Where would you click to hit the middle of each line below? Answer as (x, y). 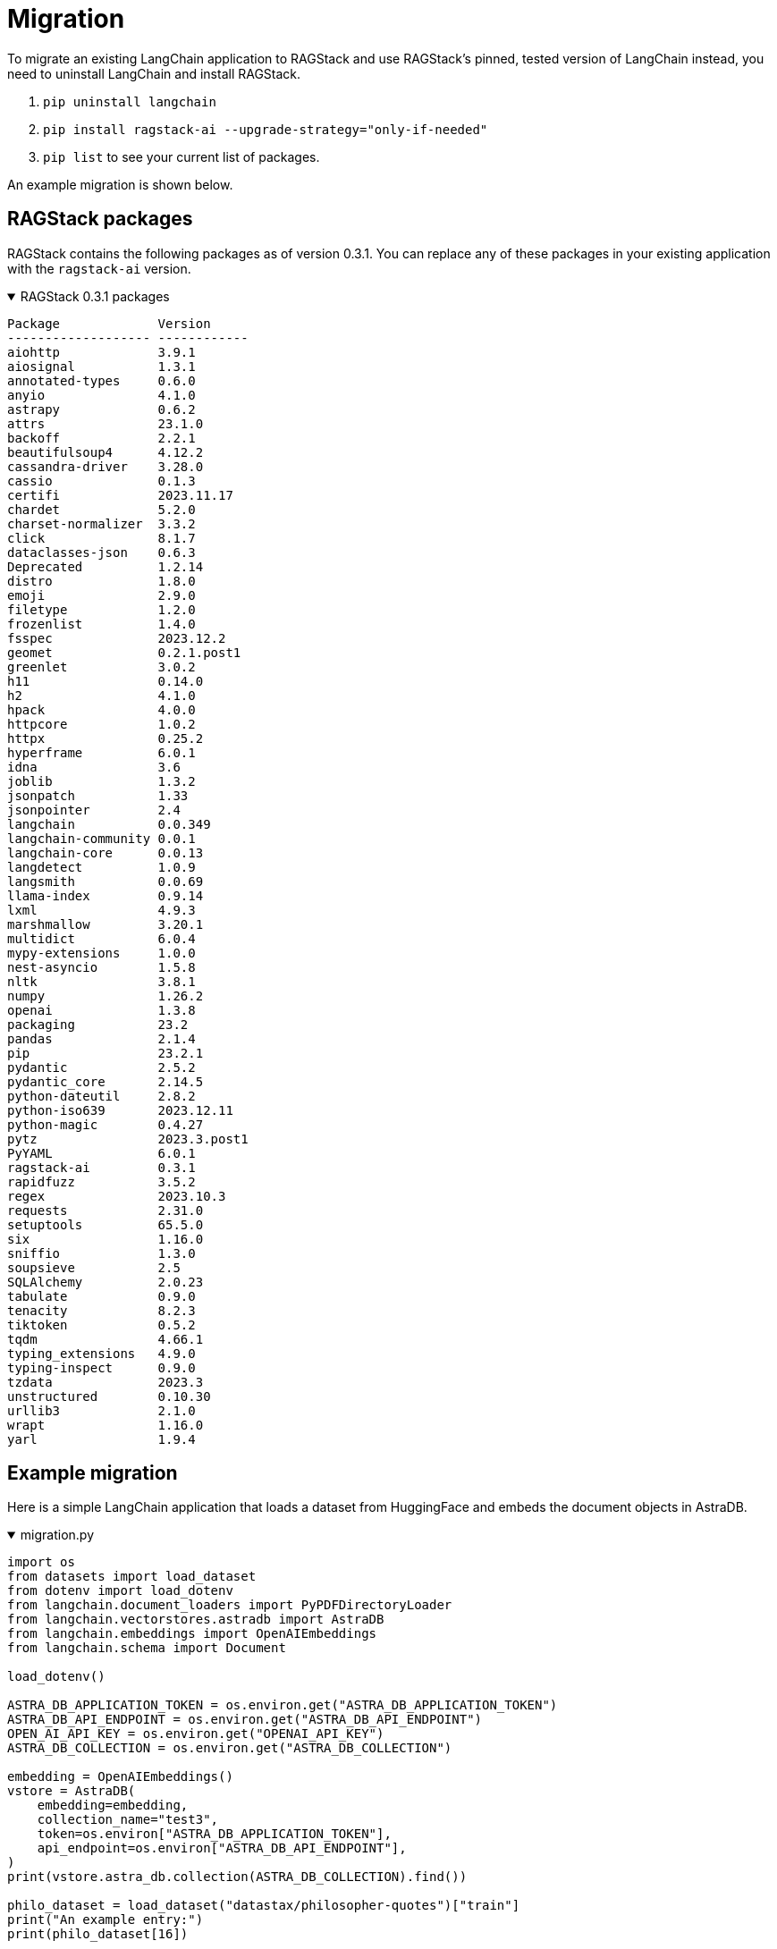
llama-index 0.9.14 (106, 895)
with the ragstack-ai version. (99, 268)
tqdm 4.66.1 (106, 1339)
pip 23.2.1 (106, 1053)
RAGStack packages (100, 219)
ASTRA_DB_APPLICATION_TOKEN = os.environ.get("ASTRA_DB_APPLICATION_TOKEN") (283, 1705)
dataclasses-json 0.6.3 (101, 552)
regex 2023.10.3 (117, 1196)
